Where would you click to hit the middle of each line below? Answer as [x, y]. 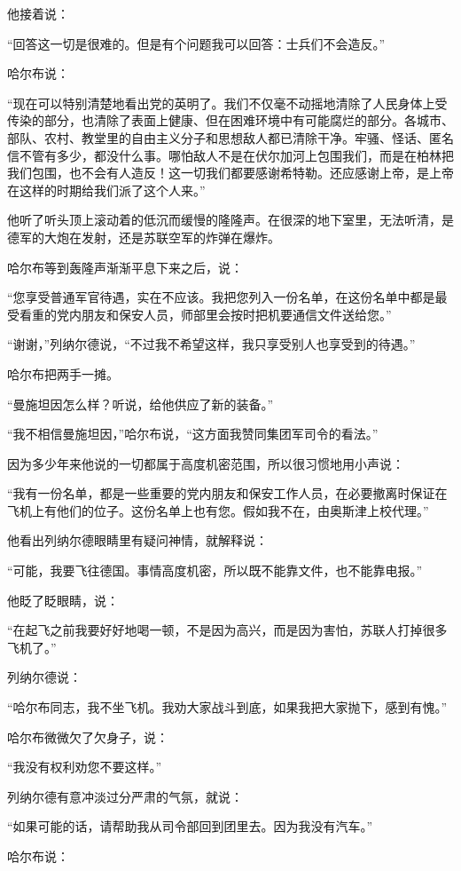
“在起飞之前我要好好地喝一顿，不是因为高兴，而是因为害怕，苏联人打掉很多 [227, 630]
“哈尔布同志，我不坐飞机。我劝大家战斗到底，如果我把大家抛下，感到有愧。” [227, 707]
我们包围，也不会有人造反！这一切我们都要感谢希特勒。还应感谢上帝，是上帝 [230, 173]
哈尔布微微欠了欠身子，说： [88, 736]
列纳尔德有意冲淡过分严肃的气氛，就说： [125, 796]
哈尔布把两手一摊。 [63, 373]
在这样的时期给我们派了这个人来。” [106, 190]
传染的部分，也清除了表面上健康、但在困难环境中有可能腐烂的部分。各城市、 [230, 120]
